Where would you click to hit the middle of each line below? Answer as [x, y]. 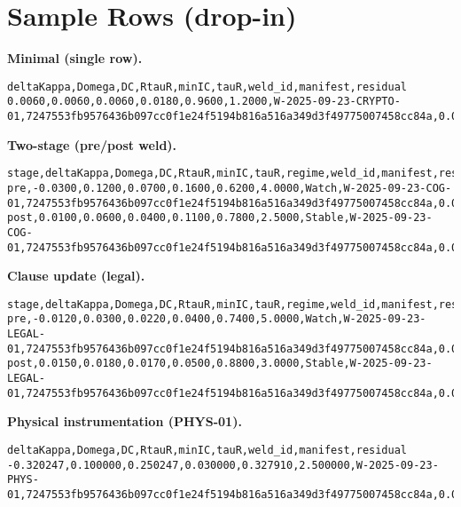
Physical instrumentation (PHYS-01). [125, 421]
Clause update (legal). [76, 276]
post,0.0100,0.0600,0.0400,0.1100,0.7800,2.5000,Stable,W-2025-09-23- [220, 218]
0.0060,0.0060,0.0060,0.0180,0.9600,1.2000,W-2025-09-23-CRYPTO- [204, 102]
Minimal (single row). [75, 58]
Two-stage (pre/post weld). [92, 144]
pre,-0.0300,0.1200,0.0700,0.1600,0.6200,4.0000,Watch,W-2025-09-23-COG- [230, 188]
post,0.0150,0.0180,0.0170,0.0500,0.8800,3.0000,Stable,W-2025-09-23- [220, 364]
